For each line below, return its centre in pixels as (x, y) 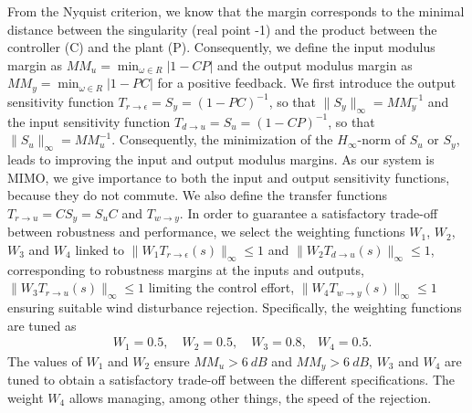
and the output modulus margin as (315, 64)
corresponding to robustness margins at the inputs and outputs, (186, 269)
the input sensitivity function (89, 121)
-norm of (382, 139)
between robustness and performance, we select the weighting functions (206, 232)
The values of (45, 360)
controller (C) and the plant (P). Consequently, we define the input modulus (221, 47)
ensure (172, 360)
